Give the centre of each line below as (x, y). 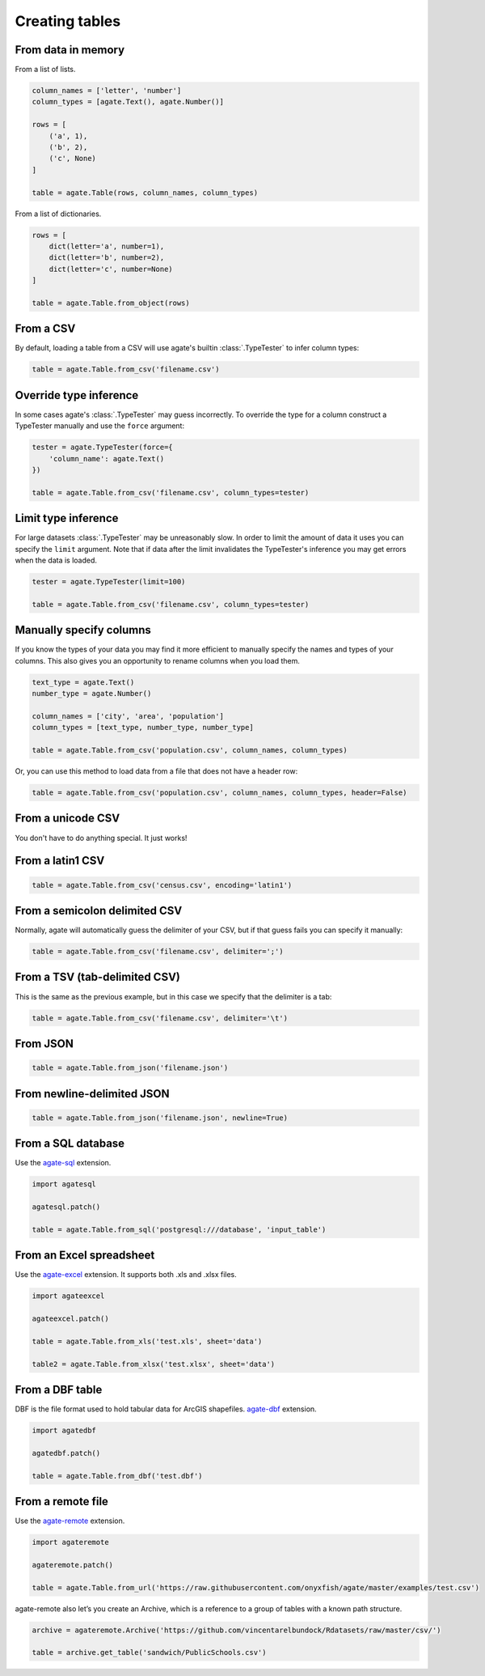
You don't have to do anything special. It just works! (101, 838)
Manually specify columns (83, 630)
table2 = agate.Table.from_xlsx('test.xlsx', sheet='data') (154, 1364)
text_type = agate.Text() (83, 682)
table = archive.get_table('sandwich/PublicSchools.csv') (149, 1653)
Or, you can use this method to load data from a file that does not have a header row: (156, 771)
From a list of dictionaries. (58, 214)
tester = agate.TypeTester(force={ (102, 448)
